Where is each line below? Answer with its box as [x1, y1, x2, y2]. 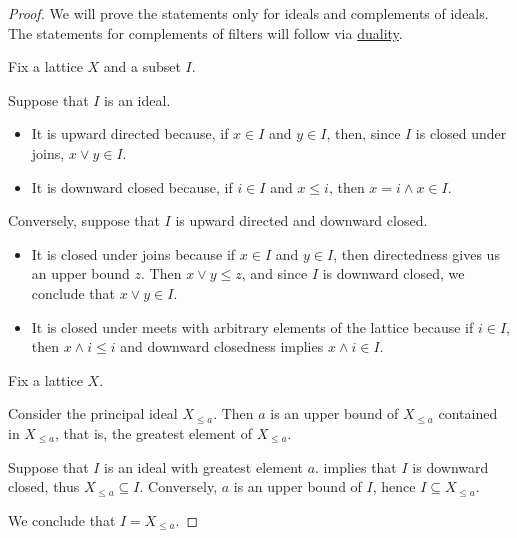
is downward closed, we [322, 263, 465, 284]
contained [438, 403, 498, 424]
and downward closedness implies [120, 336, 324, 357]
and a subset [103, 56, 181, 77]
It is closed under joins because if [31, 243, 236, 264]
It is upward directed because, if [31, 123, 229, 144]
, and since [241, 263, 308, 284]
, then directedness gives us [333, 243, 500, 264]
